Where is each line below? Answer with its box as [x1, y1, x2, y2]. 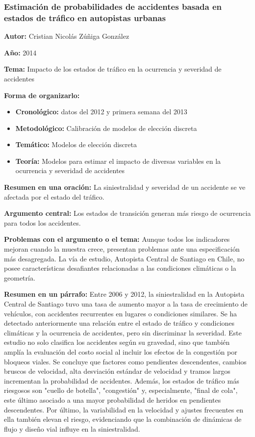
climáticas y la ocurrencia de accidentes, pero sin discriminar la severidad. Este [4, 327, 242, 337]
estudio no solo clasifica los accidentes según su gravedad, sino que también [4, 337, 230, 347]
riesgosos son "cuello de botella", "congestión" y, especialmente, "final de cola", [4, 385, 238, 395]
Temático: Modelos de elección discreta [15, 139, 137, 150]
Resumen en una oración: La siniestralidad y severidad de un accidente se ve [4, 182, 246, 192]
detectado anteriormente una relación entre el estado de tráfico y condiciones [4, 318, 235, 328]
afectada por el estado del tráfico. [4, 191, 104, 202]
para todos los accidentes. [4, 217, 81, 228]
